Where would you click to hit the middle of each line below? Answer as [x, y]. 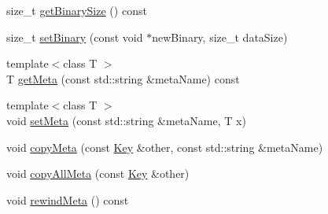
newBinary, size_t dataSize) [220, 37]
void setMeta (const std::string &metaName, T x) [126, 120]
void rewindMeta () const [68, 199]
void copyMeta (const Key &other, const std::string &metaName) [165, 147]
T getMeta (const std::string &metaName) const [123, 78]
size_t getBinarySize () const [77, 10]
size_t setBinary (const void [75, 37]
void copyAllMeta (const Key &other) [98, 173]
